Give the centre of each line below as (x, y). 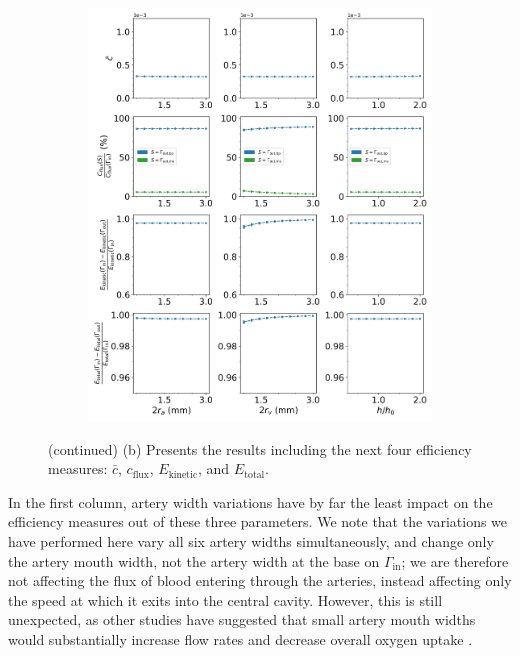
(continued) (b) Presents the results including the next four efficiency (260, 448)
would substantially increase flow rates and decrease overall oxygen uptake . (240, 638)
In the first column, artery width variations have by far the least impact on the (250, 501)
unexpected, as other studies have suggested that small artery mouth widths (242, 619)
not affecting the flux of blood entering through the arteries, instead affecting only (260, 580)
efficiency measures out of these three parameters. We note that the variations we (258, 521)
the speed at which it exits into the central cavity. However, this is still (225, 599)
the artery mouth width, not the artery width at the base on (194, 560)
